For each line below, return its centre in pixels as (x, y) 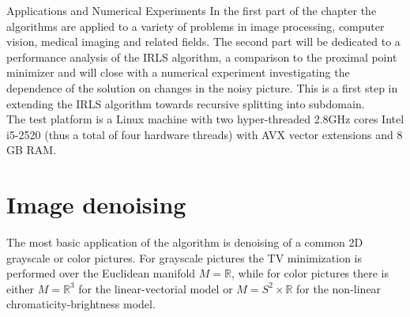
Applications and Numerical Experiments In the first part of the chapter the (192, 10)
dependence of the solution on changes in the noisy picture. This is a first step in (202, 87)
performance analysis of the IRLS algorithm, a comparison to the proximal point (202, 57)
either (21, 288)
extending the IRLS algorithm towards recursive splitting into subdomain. (186, 103)
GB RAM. (32, 150)
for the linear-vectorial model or (156, 288)
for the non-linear (339, 288)
